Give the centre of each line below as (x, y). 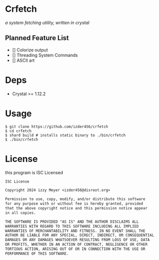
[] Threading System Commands (45, 55)
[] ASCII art (23, 60)
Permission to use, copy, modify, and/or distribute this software (75, 199)
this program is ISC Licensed (34, 172)
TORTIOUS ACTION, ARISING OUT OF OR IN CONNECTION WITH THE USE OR (75, 249)
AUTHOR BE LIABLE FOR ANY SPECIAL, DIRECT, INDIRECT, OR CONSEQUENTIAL (79, 235)
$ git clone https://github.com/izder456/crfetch (57, 127)
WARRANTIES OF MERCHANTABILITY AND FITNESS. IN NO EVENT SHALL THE (75, 231)
